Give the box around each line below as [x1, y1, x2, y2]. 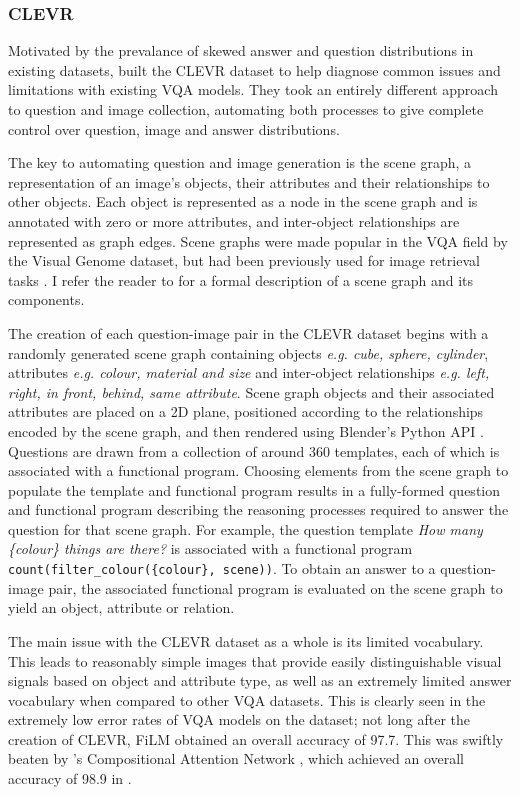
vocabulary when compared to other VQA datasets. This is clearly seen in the [8, 689, 486, 710]
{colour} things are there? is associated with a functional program [8, 538, 413, 559]
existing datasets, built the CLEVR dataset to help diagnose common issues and [8, 59, 501, 80]
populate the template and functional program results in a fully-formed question [8, 479, 500, 500]
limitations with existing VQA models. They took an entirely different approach [8, 79, 498, 100]
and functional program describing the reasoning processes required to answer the [8, 499, 509, 520]
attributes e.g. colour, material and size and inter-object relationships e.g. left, [8, 362, 490, 383]
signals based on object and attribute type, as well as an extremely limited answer [8, 670, 512, 691]
